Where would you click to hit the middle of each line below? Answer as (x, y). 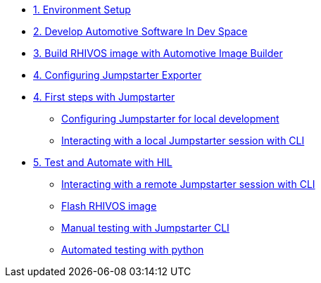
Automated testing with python (133, 250)
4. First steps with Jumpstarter (104, 97)
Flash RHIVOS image (109, 206)
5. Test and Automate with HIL (103, 162)
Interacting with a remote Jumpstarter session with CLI (188, 184)
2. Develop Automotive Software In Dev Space (140, 31)
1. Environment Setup (82, 10)
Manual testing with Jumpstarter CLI (145, 228)
